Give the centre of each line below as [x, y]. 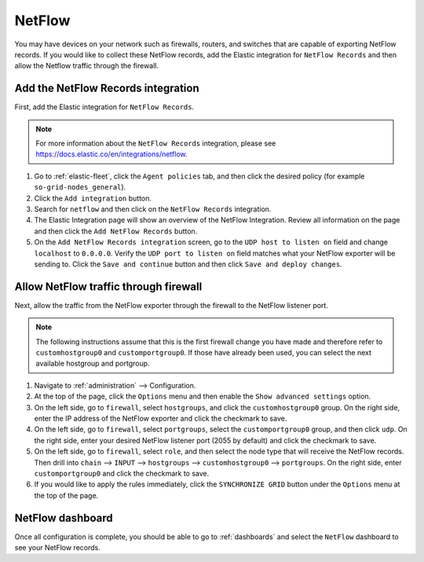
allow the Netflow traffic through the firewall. [87, 66]
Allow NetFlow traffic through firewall [108, 287]
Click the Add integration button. [93, 198]
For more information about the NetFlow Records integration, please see [156, 143]
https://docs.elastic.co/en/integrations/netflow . [111, 154]
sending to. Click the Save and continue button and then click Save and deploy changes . [188, 264]
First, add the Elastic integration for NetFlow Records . [104, 107]
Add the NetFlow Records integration [107, 88]
